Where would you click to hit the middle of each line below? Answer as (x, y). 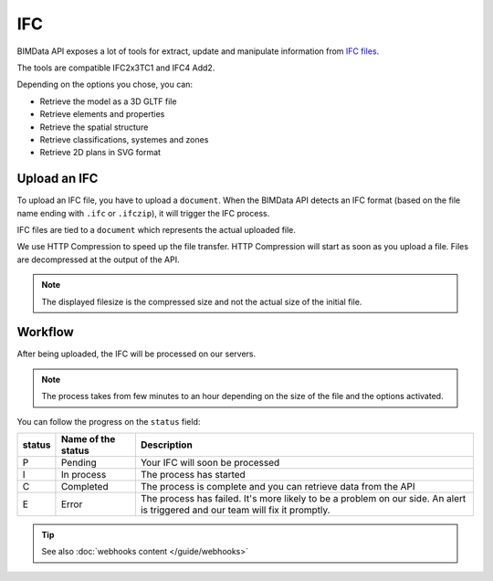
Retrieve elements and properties (102, 114)
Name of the (88, 439)
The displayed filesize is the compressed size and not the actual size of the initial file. (202, 301)
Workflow (46, 332)
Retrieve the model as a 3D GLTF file (108, 101)
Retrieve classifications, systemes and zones (124, 139)
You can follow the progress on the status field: (109, 421)
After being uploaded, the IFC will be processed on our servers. (136, 354)
